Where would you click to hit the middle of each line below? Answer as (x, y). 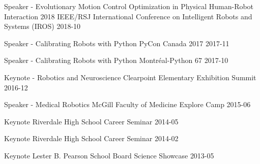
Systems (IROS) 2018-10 (42, 26)
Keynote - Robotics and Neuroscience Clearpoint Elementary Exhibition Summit (130, 77)
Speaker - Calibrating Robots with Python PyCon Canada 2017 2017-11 (117, 43)
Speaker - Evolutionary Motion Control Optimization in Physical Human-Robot (129, 6)
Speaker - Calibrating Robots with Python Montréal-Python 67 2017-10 (116, 60)
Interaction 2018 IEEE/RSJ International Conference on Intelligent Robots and (128, 16)
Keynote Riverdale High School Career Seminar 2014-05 (91, 121)
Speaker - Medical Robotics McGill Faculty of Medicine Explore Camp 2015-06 (127, 104)
